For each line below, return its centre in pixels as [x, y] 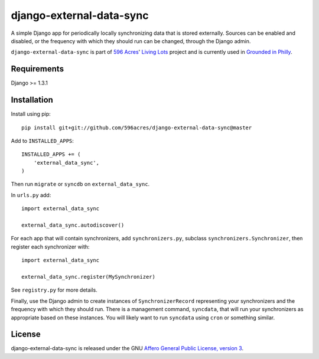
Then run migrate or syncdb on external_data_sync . [80, 184]
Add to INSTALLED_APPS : [42, 141]
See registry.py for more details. [54, 290]
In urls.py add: [31, 195]
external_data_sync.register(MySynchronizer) [89, 277]
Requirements [38, 69]
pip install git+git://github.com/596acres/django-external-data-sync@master [137, 128]
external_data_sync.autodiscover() [73, 225]
